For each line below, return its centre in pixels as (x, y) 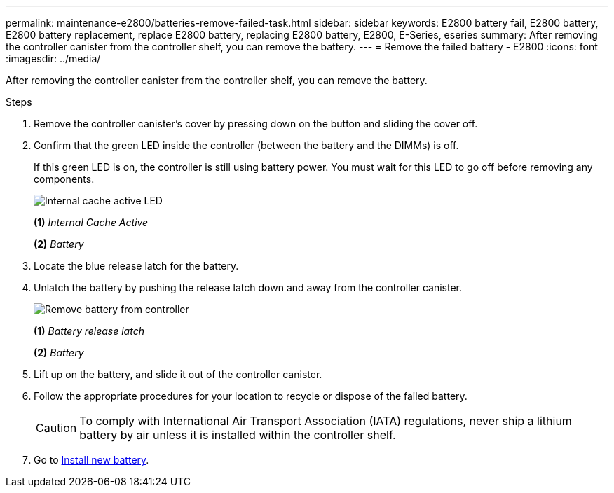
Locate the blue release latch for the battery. (136, 266)
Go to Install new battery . (91, 460)
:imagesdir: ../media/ (53, 58)
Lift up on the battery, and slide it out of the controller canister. (178, 374)
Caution (56, 428)
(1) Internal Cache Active (91, 222)
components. (64, 179)
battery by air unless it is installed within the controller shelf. (238, 435)
